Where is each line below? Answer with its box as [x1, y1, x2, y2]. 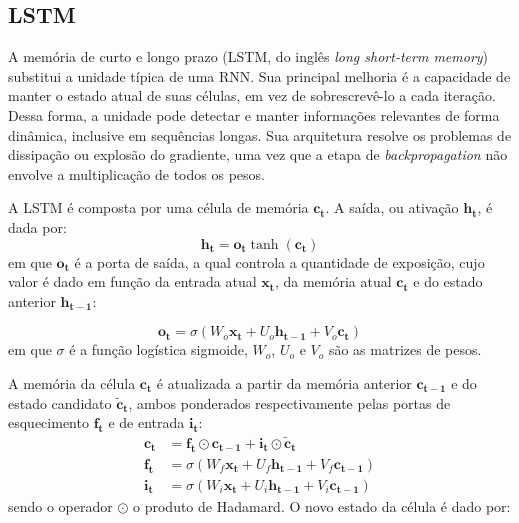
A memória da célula [8, 372, 136, 393]
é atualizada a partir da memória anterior [156, 372, 412, 393]
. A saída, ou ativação [325, 197, 459, 218]
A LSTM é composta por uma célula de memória [8, 197, 309, 218]
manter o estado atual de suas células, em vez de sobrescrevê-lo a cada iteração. [8, 85, 496, 106]
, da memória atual [274, 271, 392, 292]
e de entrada [108, 412, 185, 433]
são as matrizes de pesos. [328, 339, 482, 360]
